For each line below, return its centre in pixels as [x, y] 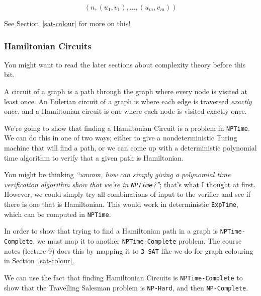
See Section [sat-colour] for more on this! [67, 23]
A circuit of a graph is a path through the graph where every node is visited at [126, 91]
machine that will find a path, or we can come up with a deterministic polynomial [130, 148]
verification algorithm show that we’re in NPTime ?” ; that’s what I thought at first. [130, 184]
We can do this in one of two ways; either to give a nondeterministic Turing [121, 138]
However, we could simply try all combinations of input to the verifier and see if [127, 194]
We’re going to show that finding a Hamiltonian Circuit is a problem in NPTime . [127, 128]
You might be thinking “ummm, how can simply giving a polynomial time [117, 174]
